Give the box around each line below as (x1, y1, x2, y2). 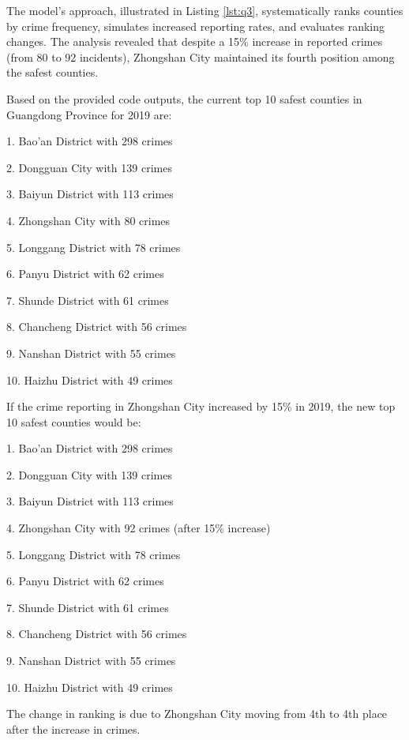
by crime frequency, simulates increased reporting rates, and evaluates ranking (6, 17, 385, 34)
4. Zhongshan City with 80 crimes (6, 212, 171, 228)
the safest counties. (6, 64, 99, 81)
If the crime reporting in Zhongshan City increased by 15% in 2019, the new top (6, 398, 396, 415)
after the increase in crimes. (6, 720, 141, 737)
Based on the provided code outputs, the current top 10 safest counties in (6, 90, 362, 107)
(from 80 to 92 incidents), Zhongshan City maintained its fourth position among (6, 48, 395, 65)
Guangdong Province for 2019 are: (6, 106, 172, 122)
